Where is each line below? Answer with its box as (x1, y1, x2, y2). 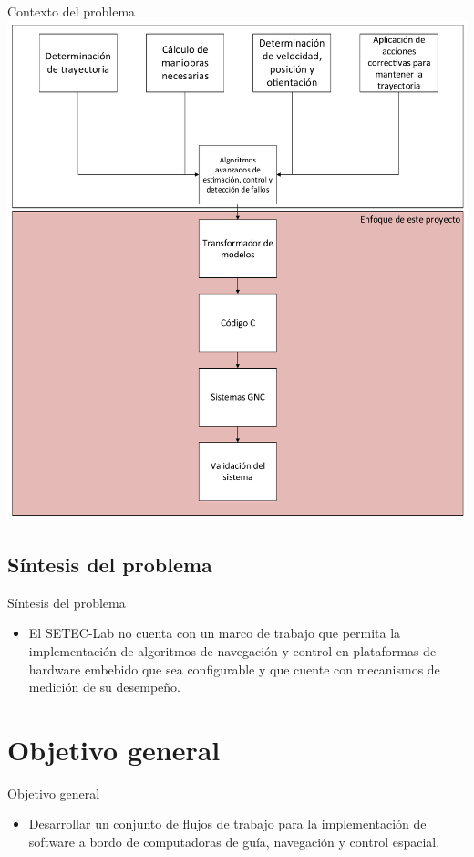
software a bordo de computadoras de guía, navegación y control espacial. (28, 832, 440, 851)
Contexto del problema (7, 2, 136, 20)
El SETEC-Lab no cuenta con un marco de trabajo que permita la (28, 623, 401, 643)
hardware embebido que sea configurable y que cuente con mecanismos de (28, 659, 440, 678)
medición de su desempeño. (28, 677, 180, 696)
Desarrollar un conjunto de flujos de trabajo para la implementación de (28, 814, 427, 833)
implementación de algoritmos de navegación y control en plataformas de (28, 641, 437, 660)
